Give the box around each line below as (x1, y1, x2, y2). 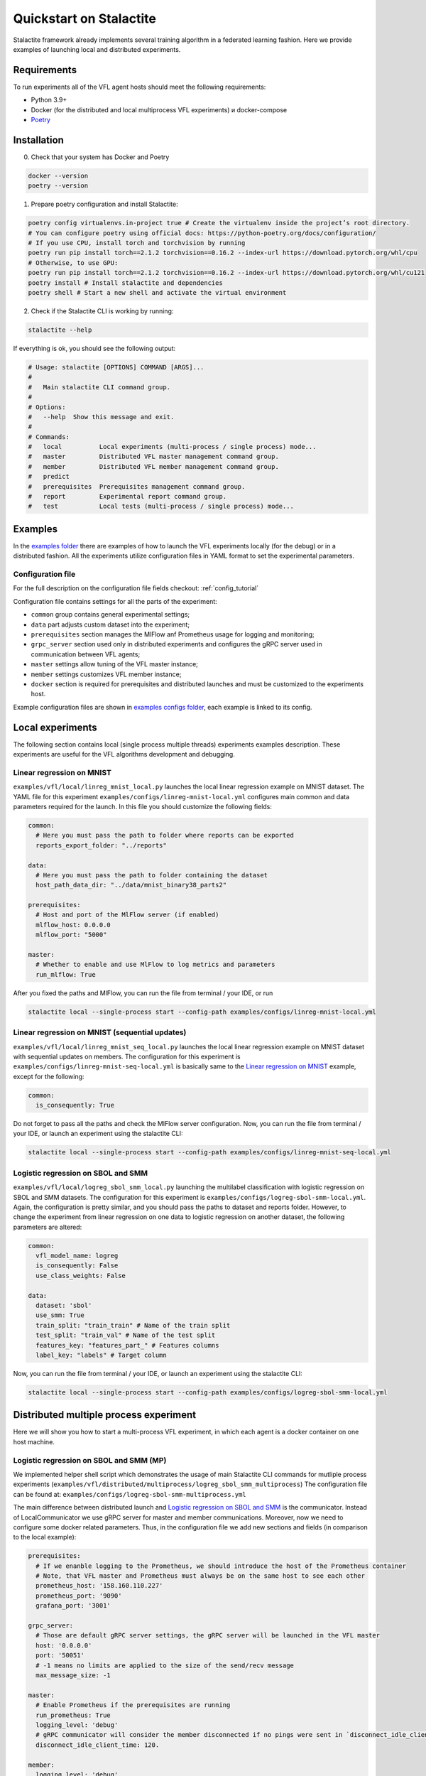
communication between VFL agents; (31, 650, 141, 659)
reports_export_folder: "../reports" (35, 841, 167, 849)
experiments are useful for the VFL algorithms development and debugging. (13, 750, 236, 759)
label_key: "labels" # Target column (35, 1350, 167, 1359)
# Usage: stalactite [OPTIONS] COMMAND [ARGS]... (28, 363, 204, 371)
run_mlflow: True (35, 970, 96, 978)
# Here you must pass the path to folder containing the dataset (35, 871, 268, 879)
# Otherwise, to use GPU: (28, 259, 119, 266)
